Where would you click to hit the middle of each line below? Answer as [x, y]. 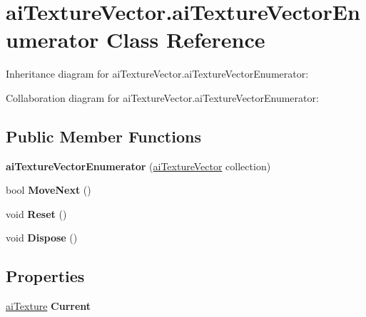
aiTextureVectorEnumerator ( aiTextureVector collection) [138, 166]
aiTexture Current [49, 306]
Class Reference [186, 40]
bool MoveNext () [49, 190]
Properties [45, 276]
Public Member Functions [103, 136]
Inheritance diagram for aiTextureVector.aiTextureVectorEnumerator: [157, 74]
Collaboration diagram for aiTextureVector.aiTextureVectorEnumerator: [162, 97]
